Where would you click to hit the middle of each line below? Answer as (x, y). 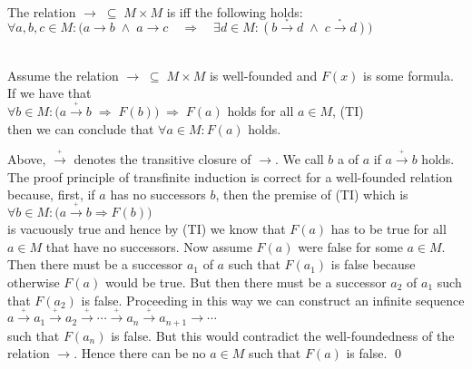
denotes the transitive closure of (162, 159)
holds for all (261, 110)
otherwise (34, 282)
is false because (373, 264)
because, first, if (51, 194)
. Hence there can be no (140, 353)
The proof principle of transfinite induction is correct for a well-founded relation (230, 176)
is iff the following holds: (235, 11)
